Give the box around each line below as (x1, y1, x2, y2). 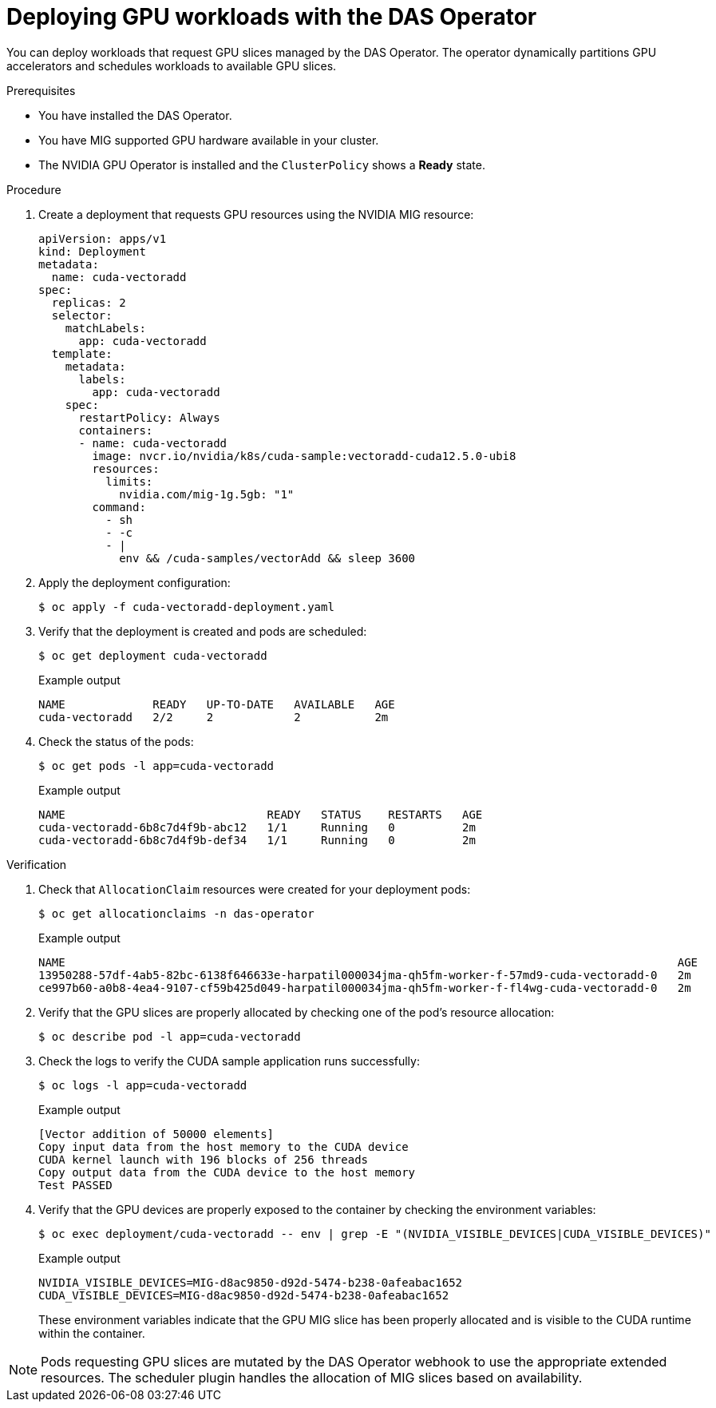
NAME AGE (38, 955, 698, 969)
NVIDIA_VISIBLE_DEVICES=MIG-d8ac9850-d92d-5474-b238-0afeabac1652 (38, 1275, 463, 1289)
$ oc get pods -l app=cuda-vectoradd (38, 759, 275, 772)
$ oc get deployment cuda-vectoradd (38, 648, 267, 662)
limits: (105, 474, 153, 488)
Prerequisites (6, 83, 76, 97)
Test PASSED (38, 1178, 113, 1192)
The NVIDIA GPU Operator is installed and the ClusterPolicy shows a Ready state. (38, 157, 485, 172)
